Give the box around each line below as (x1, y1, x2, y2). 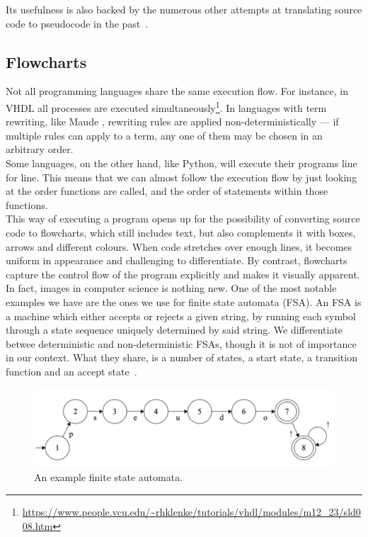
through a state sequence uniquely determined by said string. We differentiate (6, 322, 343, 337)
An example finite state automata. (34, 470, 183, 485)
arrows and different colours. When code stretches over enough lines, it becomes (6, 239, 352, 254)
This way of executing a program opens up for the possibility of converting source (6, 211, 360, 226)
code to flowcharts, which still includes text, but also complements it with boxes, (6, 225, 356, 239)
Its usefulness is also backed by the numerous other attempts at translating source (6, 2, 362, 16)
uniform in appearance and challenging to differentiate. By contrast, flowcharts (6, 253, 347, 268)
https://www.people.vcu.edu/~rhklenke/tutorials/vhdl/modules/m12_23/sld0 (22, 504, 361, 519)
